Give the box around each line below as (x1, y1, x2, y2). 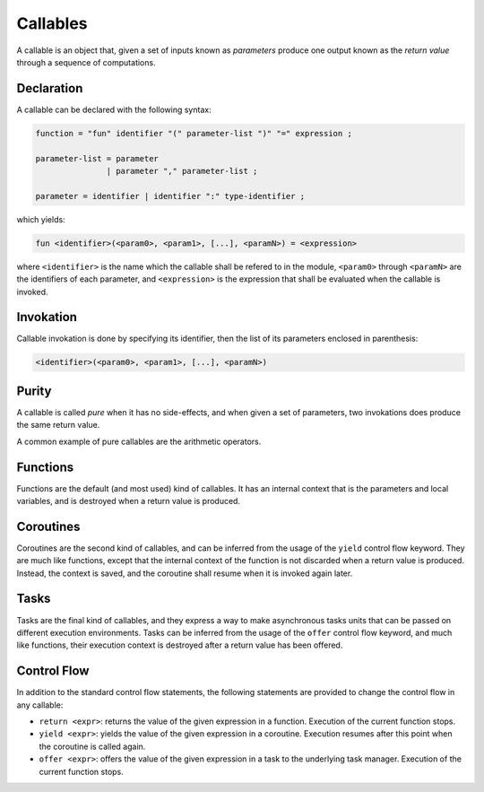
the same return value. (16, 420, 100, 431)
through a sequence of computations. (16, 57, 156, 67)
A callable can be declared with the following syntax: (16, 104, 212, 115)
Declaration (16, 81, 83, 96)
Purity (16, 383, 52, 398)
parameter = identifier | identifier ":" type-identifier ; (35, 191, 306, 201)
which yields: (16, 213, 66, 224)
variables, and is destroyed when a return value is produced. (16, 495, 241, 506)
